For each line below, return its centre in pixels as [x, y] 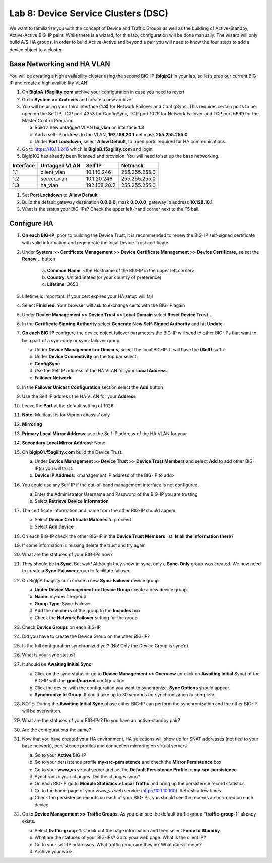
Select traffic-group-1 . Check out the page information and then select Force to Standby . [128, 830]
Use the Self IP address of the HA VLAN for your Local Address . [101, 371]
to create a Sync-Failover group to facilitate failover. [76, 571]
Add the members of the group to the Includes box [87, 611]
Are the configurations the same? [56, 730]
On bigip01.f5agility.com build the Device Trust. [72, 452]
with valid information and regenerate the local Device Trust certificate [95, 243]
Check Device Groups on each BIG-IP [61, 627]
